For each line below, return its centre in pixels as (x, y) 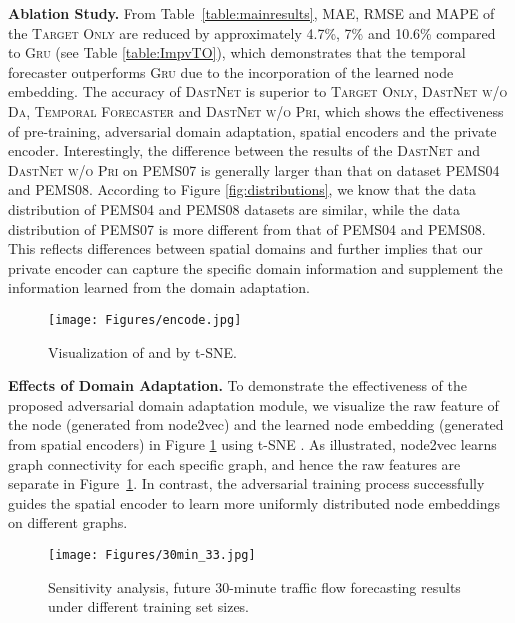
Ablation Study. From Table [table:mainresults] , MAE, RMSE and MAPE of (251, 13)
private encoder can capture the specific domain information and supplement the (255, 267)
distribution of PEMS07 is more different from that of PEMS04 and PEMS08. (247, 228)
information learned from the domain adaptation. (159, 287)
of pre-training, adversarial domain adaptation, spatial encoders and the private (252, 130)
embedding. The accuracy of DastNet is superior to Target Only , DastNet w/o (258, 91)
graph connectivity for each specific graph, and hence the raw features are (234, 463)
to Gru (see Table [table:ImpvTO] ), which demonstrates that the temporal (237, 52)
